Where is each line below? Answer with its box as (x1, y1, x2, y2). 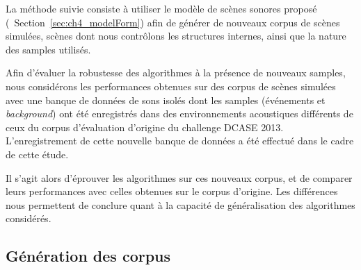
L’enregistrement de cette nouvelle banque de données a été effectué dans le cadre (6, 133, 354, 148)
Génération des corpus (6, 245, 171, 267)
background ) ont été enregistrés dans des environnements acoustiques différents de (6, 106, 353, 121)
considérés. (6, 211, 51, 226)
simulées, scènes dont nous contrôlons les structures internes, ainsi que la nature (6, 28, 346, 43)
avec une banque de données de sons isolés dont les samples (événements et (6, 92, 326, 107)
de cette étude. (6, 146, 69, 161)
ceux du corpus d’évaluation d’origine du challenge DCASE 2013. (6, 119, 284, 134)
